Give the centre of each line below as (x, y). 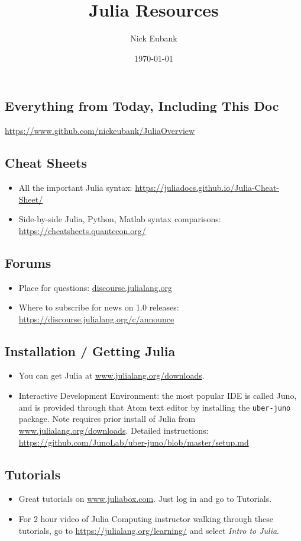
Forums (28, 262)
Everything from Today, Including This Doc (142, 106)
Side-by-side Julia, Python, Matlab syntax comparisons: (120, 219)
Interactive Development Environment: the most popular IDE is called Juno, (158, 396)
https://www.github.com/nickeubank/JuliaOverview (100, 131)
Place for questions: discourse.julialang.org (96, 287)
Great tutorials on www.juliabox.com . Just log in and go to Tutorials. (145, 499)
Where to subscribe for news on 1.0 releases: (99, 307)
